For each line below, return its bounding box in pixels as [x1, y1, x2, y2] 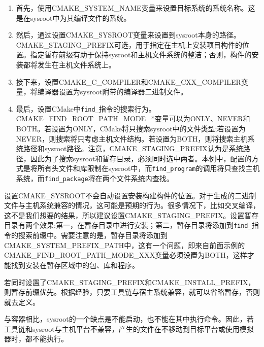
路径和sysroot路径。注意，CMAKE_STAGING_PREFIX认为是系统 [23, 143, 243, 154]
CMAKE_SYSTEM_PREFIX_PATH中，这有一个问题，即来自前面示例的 [4, 239, 245, 250]
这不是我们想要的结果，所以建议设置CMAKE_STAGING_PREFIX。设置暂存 [4, 210, 259, 220]
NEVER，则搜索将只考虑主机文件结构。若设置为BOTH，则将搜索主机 [16, 133, 248, 144]
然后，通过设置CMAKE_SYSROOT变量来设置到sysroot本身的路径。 [16, 29, 241, 40]
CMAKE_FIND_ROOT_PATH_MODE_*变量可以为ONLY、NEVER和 [16, 113, 250, 124]
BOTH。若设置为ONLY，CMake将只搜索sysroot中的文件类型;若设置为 [16, 123, 246, 133]
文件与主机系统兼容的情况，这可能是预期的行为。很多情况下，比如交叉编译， [4, 200, 260, 211]
